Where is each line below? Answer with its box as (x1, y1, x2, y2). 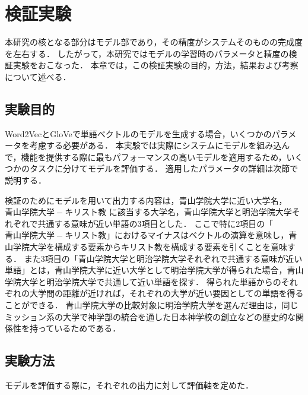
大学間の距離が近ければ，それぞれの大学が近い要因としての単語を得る (29, 287, 304, 299)
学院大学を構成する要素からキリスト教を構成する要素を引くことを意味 (12, 241, 287, 253)
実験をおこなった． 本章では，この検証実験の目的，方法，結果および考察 (12, 59, 299, 71)
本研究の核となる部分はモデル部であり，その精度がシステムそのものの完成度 (5, 36, 303, 48)
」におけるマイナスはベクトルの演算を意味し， (106, 229, 289, 241)
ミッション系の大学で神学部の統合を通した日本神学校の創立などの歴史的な (5, 310, 296, 323)
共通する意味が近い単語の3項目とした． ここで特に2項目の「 (37, 217, 274, 229)
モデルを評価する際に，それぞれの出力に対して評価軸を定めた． (5, 379, 253, 391)
